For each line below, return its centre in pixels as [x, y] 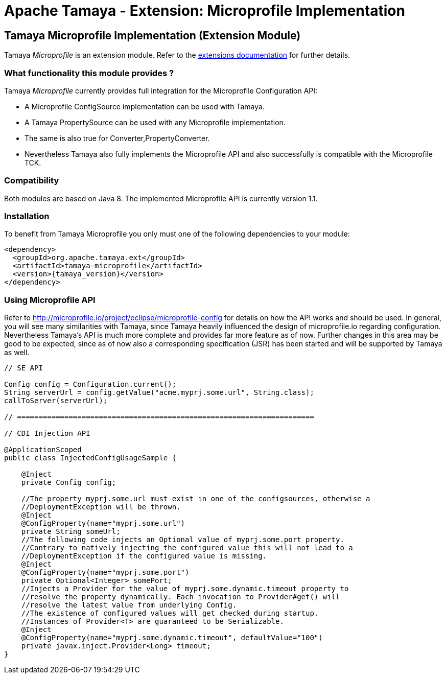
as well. [17, 353]
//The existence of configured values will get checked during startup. [170, 613]
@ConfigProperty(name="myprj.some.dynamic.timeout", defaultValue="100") [172, 638]
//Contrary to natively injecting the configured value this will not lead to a [187, 548]
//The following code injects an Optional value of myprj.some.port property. [183, 540]
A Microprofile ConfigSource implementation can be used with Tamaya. [145, 106]
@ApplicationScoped [43, 450]
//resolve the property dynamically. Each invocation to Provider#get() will [181, 597]
